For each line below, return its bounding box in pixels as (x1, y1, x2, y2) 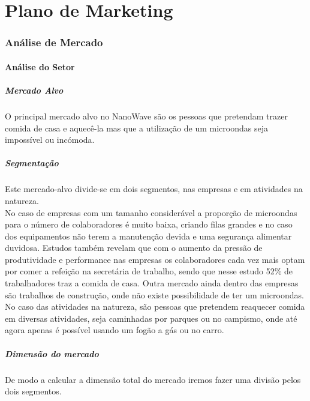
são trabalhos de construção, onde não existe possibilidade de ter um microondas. (5, 288, 304, 301)
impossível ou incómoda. (5, 133, 95, 146)
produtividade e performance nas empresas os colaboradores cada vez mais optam (5, 253, 305, 265)
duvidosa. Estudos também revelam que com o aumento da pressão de (5, 241, 263, 254)
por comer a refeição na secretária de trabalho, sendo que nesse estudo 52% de (5, 265, 293, 277)
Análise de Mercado (5, 35, 103, 50)
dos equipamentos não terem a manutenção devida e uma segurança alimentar (5, 229, 292, 242)
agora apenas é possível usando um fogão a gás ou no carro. (5, 324, 224, 336)
